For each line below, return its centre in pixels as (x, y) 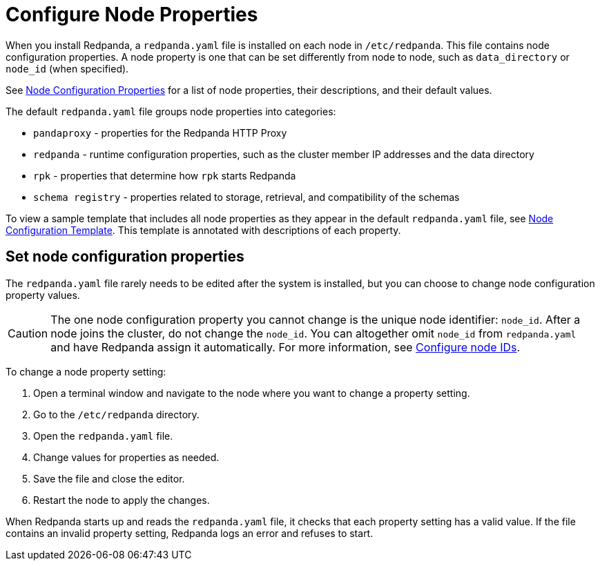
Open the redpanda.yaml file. (103, 436)
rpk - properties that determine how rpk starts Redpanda (165, 175)
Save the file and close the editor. (109, 478)
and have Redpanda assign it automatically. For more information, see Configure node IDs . (286, 347)
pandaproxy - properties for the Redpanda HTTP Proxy (160, 133)
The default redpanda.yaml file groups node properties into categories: (171, 111)
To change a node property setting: (86, 371)
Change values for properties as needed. (126, 457)
